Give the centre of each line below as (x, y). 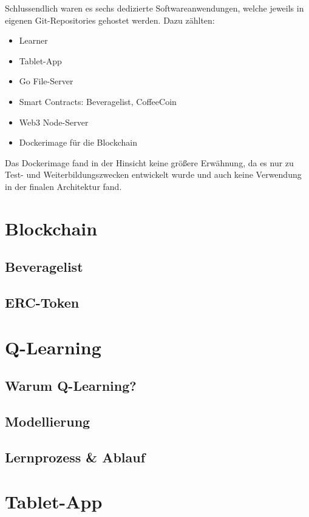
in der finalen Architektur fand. (63, 186)
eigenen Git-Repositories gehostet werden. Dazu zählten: (110, 20)
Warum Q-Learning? (71, 386)
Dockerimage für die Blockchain (78, 142)
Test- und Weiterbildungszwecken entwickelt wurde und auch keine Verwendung (153, 174)
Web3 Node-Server (54, 122)
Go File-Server (46, 81)
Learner (33, 40)
